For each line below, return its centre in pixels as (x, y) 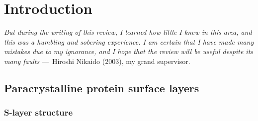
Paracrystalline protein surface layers (102, 88)
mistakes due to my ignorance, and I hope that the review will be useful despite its (129, 51)
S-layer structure (39, 112)
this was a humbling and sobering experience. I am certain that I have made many (129, 41)
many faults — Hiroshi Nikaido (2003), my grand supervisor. (97, 61)
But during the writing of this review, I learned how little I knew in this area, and (128, 32)
